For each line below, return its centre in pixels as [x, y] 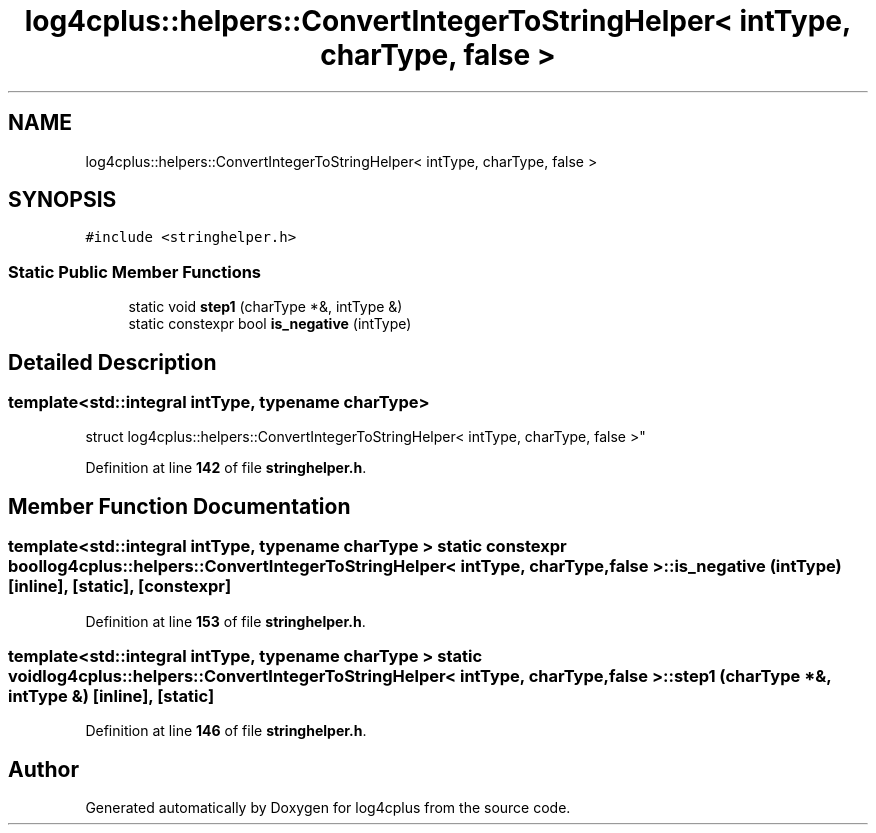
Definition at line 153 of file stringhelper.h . [225, 621]
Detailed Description [112, 362]
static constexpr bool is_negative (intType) [270, 324]
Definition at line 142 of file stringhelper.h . [226, 468]
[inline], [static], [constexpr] [120, 586]
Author [43, 769]
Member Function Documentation [179, 506]
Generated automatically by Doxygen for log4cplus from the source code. [328, 808]
